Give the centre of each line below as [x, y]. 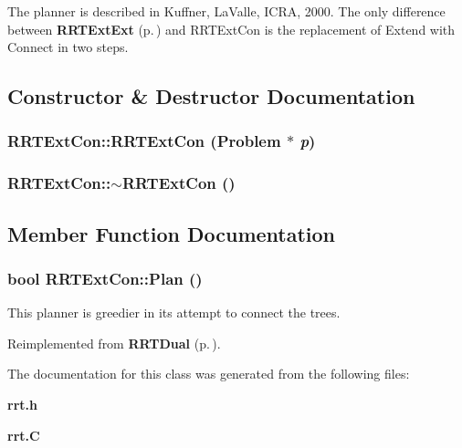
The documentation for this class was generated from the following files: [209, 374]
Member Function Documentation [172, 233]
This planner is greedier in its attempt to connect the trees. [174, 313]
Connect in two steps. [68, 47]
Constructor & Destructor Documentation [211, 96]
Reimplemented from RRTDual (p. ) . [114, 343]
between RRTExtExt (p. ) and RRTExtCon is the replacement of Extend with [231, 29]
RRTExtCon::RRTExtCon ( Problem [144, 141]
